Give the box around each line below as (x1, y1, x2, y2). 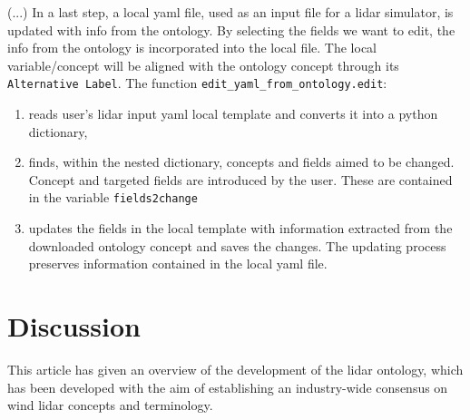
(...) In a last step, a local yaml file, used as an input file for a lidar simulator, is (7, 3, 454, 21)
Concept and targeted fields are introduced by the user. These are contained (28, 170, 453, 189)
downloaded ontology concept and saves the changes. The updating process (28, 236, 446, 255)
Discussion (7, 308, 141, 345)
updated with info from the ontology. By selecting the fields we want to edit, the (7, 20, 455, 39)
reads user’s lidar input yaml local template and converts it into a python (28, 104, 438, 123)
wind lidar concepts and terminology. (7, 396, 213, 415)
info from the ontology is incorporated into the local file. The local (7, 38, 377, 57)
